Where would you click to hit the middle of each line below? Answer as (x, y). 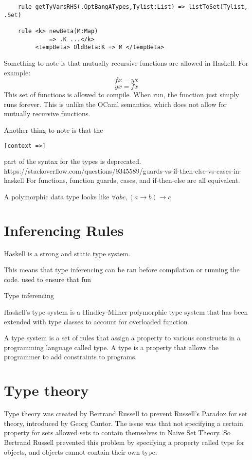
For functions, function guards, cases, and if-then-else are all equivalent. (133, 180)
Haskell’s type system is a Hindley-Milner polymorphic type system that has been (126, 312)
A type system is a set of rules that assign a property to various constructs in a (122, 338)
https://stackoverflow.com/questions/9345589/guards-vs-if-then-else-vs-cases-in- (123, 170)
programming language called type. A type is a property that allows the (111, 347)
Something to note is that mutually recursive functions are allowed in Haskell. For (126, 62)
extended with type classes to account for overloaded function (96, 321)
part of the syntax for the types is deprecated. (72, 161)
